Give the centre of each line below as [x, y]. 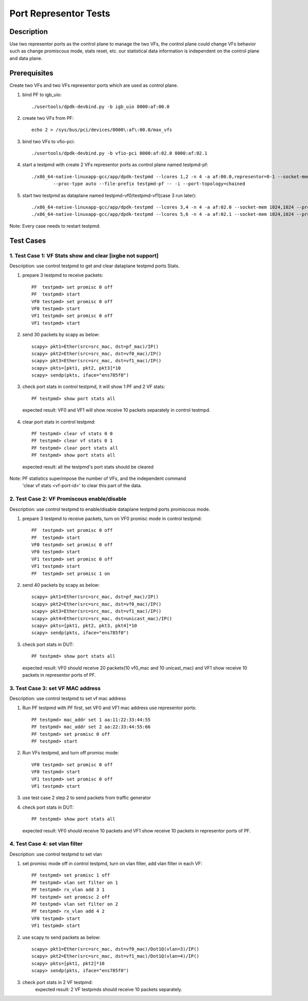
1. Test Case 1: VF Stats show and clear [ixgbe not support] [84, 255]
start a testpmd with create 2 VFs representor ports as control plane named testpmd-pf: [115, 165]
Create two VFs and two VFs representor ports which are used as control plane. [94, 85]
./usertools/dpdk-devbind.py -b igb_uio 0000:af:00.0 [100, 106]
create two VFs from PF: [48, 118]
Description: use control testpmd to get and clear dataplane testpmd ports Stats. [94, 266]
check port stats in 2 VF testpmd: [57, 982]
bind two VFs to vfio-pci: [49, 141]
